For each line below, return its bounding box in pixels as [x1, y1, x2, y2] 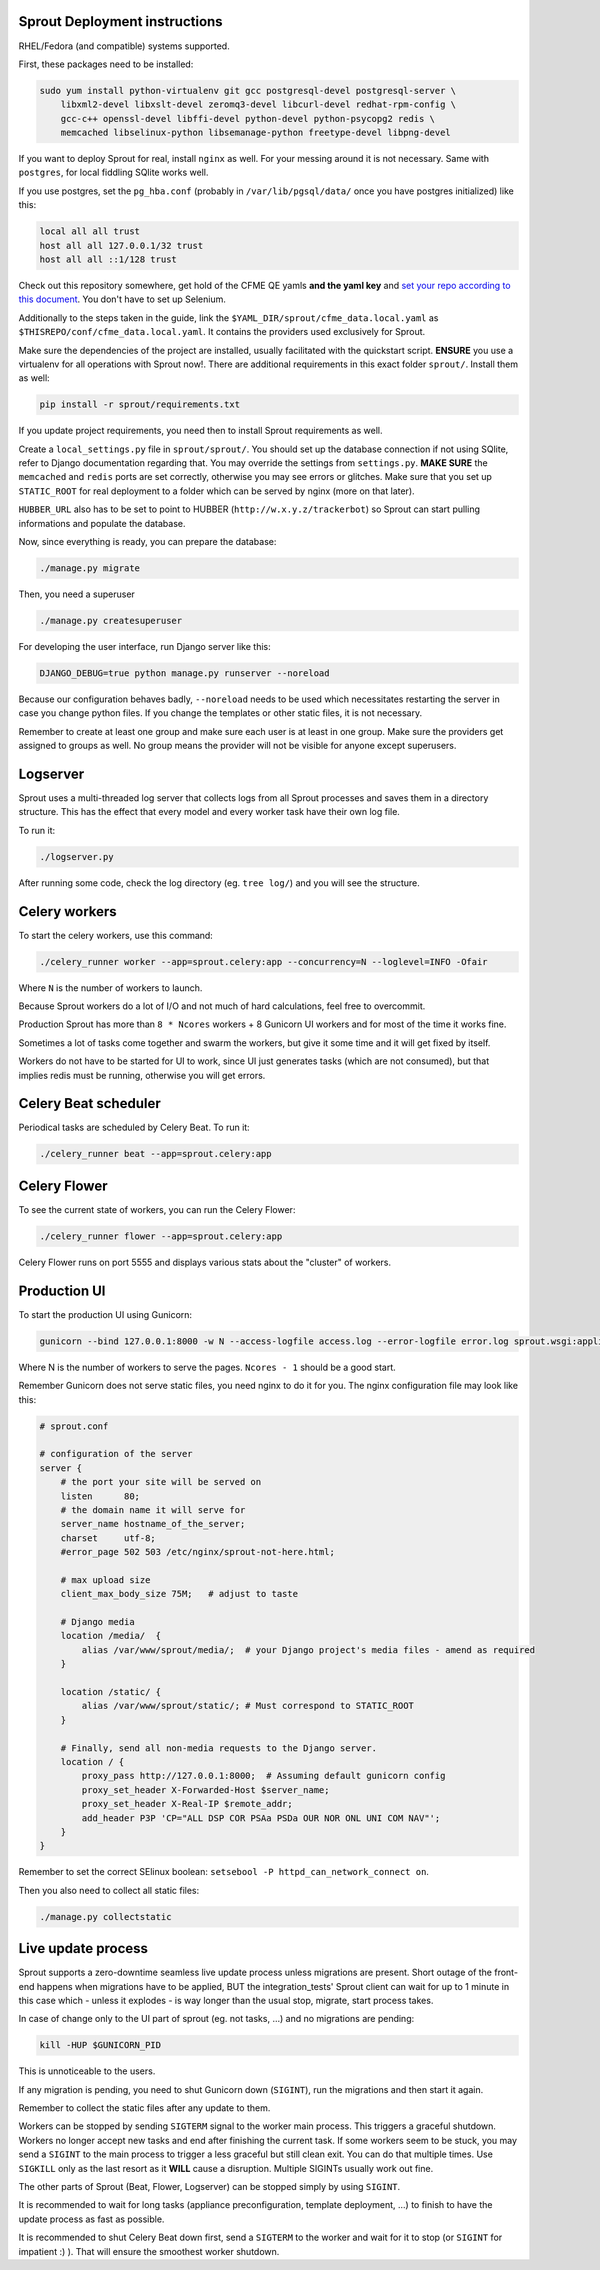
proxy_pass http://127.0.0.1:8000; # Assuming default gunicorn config [81, 1770, 446, 1782]
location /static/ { [60, 1686, 162, 1697]
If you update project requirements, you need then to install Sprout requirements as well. [18, 425, 383, 437]
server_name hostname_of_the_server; [60, 1518, 246, 1530]
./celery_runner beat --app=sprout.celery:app [39, 1148, 272, 1160]
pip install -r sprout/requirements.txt [39, 399, 240, 410]
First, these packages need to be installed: [18, 58, 194, 70]
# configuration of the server [39, 1448, 194, 1460]
